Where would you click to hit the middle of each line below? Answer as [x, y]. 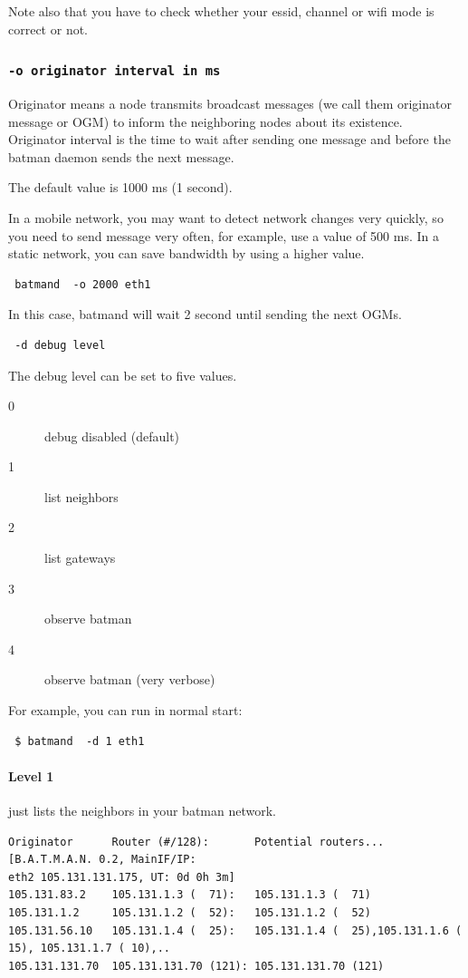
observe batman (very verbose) [130, 679]
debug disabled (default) [112, 436]
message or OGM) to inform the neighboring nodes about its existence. [205, 121]
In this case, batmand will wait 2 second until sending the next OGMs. [205, 314]
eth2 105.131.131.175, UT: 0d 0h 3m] [122, 877]
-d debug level [60, 345]
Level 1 [31, 775]
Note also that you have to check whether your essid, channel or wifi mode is [221, 11]
